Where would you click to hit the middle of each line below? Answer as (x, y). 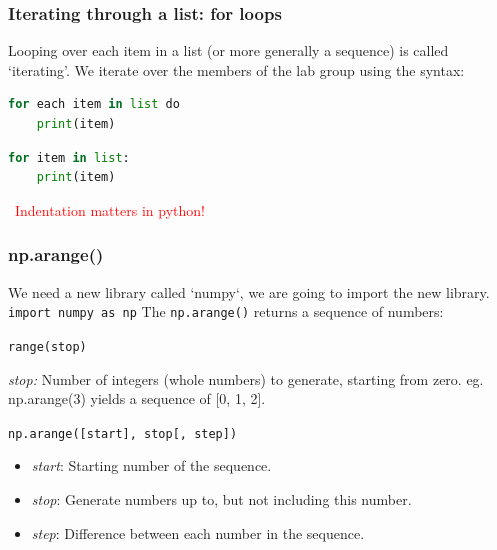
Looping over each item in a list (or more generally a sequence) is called (228, 50)
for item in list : (69, 157)
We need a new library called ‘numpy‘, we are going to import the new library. (249, 291)
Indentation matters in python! (109, 209)
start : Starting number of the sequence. (151, 465)
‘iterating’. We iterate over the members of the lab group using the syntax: (236, 69)
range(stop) (47, 346)
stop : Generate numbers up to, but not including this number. (221, 498)
